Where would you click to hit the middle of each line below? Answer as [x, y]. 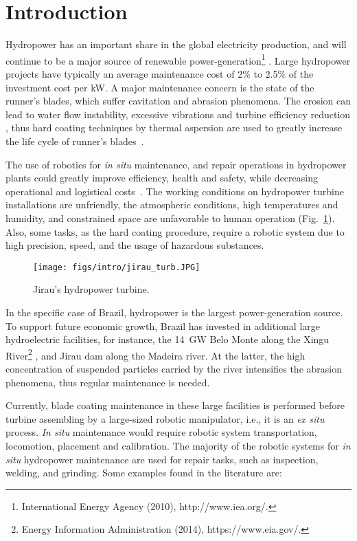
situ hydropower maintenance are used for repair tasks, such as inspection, [162, 459]
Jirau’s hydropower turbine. [91, 289]
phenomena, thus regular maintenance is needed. [108, 382]
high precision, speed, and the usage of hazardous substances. [135, 245]
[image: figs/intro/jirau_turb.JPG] [117, 267]
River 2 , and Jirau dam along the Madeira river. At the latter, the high [156, 354]
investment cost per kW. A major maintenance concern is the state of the [160, 87]
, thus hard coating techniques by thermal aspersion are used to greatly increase [174, 128]
